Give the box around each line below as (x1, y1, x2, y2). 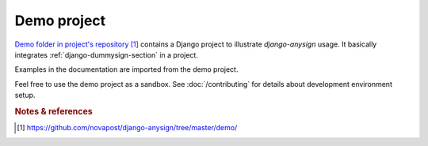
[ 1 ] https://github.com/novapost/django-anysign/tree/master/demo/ (17, 123, 238, 133)
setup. (14, 91, 36, 100)
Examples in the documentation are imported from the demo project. (14, 65, 239, 74)
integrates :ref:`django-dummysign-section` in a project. (14, 50, 198, 59)
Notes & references (14, 106, 93, 117)
